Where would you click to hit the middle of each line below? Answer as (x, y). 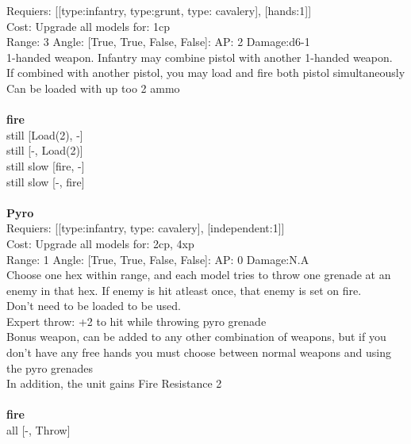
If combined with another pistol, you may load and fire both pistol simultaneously (206, 73)
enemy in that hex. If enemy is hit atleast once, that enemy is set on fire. (184, 290)
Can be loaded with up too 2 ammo (93, 88)
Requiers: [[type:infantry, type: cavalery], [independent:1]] (146, 228)
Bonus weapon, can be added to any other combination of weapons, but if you (196, 337)
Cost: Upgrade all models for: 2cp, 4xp (100, 243)
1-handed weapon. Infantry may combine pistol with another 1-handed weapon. (200, 57)
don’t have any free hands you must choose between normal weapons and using (199, 352)
